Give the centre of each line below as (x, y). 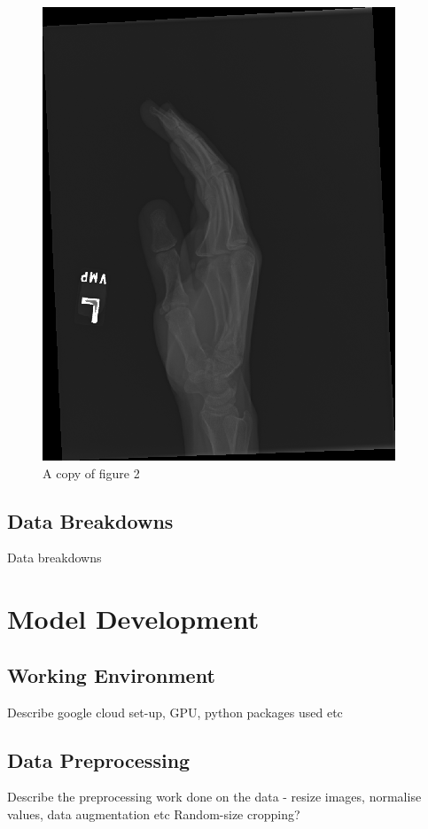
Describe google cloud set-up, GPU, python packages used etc (175, 712)
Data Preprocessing (99, 759)
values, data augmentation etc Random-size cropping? (154, 814)
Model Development (133, 619)
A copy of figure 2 (91, 473)
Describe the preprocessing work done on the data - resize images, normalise (214, 797)
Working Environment (111, 674)
